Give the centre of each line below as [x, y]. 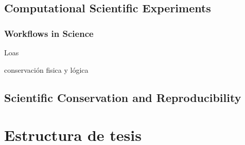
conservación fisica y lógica [46, 69]
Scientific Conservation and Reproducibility [123, 97]
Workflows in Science [49, 33]
